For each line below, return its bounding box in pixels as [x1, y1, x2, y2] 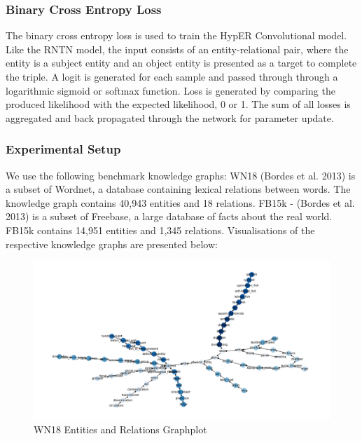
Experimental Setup [6, 140, 121, 158]
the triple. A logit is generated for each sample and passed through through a [6, 69, 338, 83]
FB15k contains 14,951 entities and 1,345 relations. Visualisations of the [6, 222, 315, 237]
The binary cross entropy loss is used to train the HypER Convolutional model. [6, 28, 347, 43]
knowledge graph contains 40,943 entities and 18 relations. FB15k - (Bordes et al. [6, 195, 355, 210]
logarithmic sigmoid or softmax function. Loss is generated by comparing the [6, 83, 335, 97]
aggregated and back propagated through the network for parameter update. [6, 110, 334, 125]
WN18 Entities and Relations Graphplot [34, 421, 207, 436]
